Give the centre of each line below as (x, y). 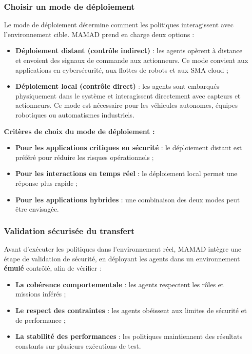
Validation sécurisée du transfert (69, 230)
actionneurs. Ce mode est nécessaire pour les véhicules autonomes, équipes (126, 105)
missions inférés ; (41, 294)
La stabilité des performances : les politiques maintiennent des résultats (129, 336)
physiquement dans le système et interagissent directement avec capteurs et (128, 95)
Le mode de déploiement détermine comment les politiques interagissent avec (119, 25)
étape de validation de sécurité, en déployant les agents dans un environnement (122, 258)
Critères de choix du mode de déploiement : (79, 131)
